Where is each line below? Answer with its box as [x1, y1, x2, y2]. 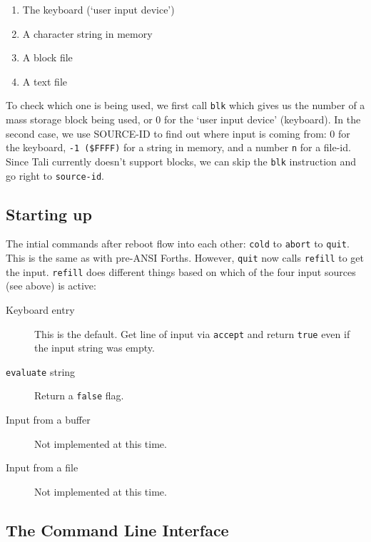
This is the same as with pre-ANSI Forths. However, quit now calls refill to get [6, 250, 365, 265]
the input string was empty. [34, 340, 155, 355]
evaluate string [6, 364, 76, 379]
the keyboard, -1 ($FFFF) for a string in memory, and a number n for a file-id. [6, 140, 351, 155]
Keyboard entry [6, 302, 75, 317]
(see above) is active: [6, 278, 96, 293]
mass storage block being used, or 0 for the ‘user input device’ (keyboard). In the [6, 112, 361, 127]
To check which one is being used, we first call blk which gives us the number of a [6, 98, 365, 113]
